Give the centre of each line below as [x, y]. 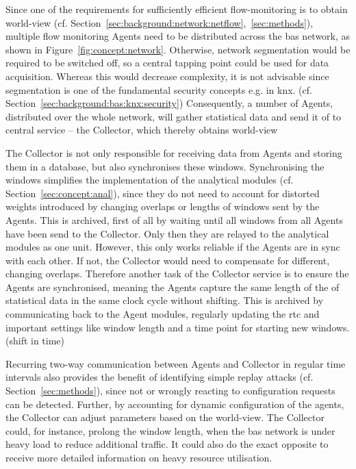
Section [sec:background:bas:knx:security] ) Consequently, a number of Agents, [169, 103]
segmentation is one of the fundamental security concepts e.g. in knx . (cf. [159, 89]
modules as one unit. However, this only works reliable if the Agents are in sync [173, 247]
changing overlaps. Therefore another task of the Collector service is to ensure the [177, 274]
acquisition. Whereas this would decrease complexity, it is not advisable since [167, 76]
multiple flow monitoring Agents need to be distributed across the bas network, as [178, 36]
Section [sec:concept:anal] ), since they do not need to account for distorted [163, 193]
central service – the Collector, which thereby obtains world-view [142, 130]
